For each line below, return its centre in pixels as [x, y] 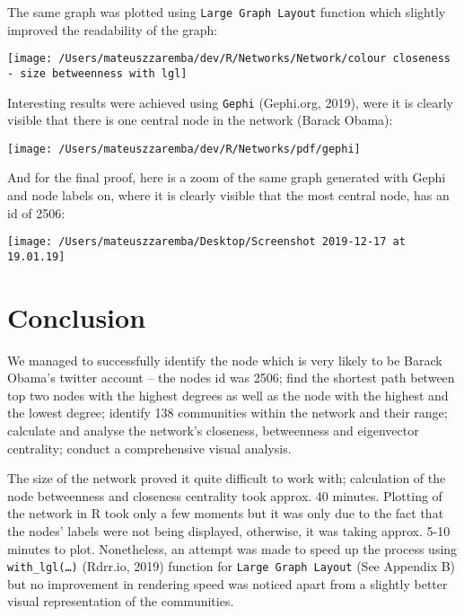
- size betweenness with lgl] [97, 73]
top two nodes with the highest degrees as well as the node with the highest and [228, 395]
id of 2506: [36, 212]
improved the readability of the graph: [113, 29]
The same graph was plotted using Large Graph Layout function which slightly [227, 12]
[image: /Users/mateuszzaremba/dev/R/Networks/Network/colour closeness [229, 59]
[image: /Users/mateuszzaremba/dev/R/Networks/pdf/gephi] [184, 149]
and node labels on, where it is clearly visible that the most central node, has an [228, 195]
